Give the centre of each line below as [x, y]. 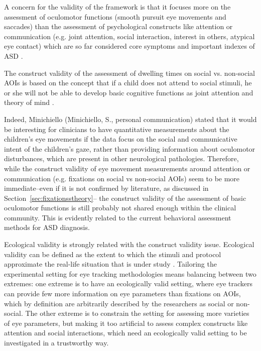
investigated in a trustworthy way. [56, 342]
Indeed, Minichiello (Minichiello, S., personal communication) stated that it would [130, 119]
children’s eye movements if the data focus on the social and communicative [121, 139]
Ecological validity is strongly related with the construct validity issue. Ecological [129, 244]
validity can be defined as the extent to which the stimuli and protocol [113, 254]
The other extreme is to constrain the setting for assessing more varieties [137, 313]
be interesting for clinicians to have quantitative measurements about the [117, 129]
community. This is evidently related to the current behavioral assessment [118, 217]
